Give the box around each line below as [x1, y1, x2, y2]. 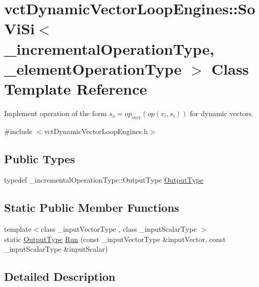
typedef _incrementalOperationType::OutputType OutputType [4, 174, 203, 185]
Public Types [4, 150, 75, 166]
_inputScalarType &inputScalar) [4, 244, 108, 254]
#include [4, 125, 33, 136]
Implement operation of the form [4, 107, 107, 118]
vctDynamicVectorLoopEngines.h [44, 125, 148, 136]
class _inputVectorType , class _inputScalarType [41, 224, 197, 234]
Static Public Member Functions [4, 200, 179, 215]
